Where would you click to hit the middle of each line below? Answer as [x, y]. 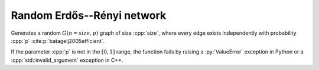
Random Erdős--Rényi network [89, 15]
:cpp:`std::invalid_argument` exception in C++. [67, 60]
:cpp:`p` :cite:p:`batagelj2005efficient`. [58, 41]
